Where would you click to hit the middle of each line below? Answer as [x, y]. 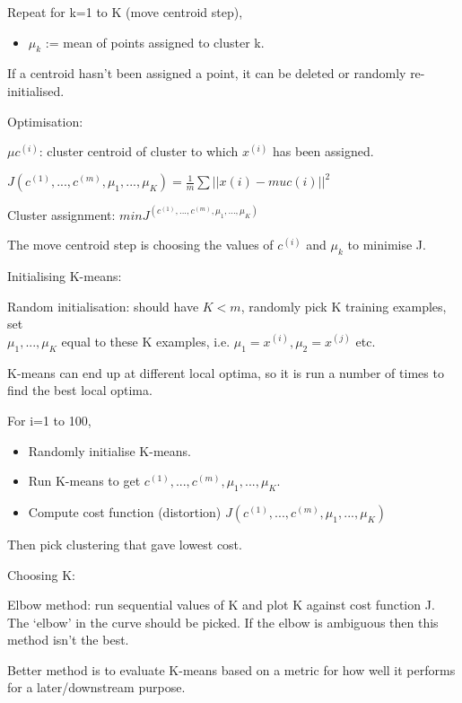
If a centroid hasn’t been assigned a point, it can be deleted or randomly [207, 73]
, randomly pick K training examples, [344, 306]
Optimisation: [45, 121]
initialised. [36, 90]
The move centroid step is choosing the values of [140, 245]
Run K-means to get [84, 481]
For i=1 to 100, [49, 420]
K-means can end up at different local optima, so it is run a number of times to [226, 372]
